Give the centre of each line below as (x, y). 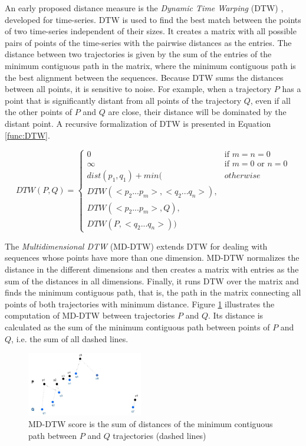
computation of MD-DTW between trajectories (90, 315)
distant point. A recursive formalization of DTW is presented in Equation (138, 123)
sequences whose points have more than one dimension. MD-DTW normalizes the (152, 258)
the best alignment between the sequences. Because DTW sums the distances (144, 77)
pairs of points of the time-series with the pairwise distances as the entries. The (148, 42)
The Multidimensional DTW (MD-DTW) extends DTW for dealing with (136, 246)
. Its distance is (236, 315)
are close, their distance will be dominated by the (197, 112)
